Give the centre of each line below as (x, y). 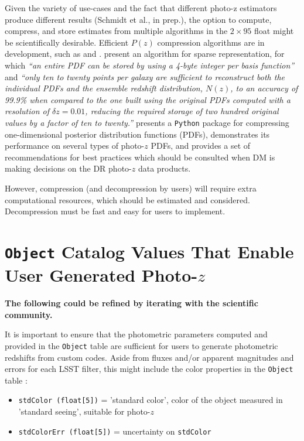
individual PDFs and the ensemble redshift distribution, (104, 88)
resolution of (27, 111)
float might (274, 31)
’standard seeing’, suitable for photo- (84, 411)
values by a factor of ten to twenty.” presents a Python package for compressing (147, 122)
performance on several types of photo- (75, 146)
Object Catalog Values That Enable (149, 251)
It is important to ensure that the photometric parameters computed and (136, 334)
